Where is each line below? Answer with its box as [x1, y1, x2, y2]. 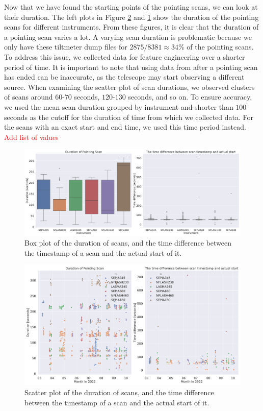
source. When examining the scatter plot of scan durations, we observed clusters [4, 81, 255, 92]
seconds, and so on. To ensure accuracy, [128, 91, 252, 102]
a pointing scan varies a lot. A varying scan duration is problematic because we [4, 31, 252, 42]
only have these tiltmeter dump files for [4, 41, 127, 52]
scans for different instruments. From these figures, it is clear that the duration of [4, 21, 259, 32]
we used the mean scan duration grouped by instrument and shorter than [4, 101, 233, 112]
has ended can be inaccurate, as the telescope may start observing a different [4, 71, 245, 82]
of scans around [4, 91, 53, 102]
